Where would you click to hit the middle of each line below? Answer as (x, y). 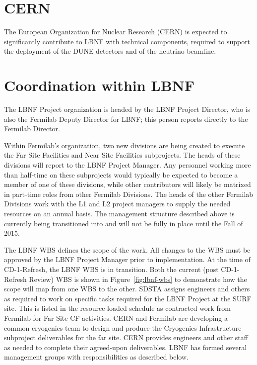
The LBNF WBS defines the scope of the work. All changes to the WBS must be (127, 249)
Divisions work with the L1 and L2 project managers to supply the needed (117, 204)
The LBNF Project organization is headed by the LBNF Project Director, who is (127, 109)
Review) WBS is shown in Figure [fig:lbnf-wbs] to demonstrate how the (138, 279)
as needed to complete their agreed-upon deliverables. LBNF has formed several (126, 347)
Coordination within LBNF (99, 85)
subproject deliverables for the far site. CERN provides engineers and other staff (126, 337)
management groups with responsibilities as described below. (96, 357)
